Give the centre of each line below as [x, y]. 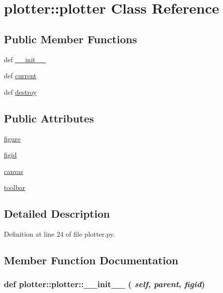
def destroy [20, 92]
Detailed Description [57, 214]
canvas [14, 171]
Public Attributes [49, 118]
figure [12, 138]
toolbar [15, 187]
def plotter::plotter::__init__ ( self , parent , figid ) [104, 284]
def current [20, 76]
